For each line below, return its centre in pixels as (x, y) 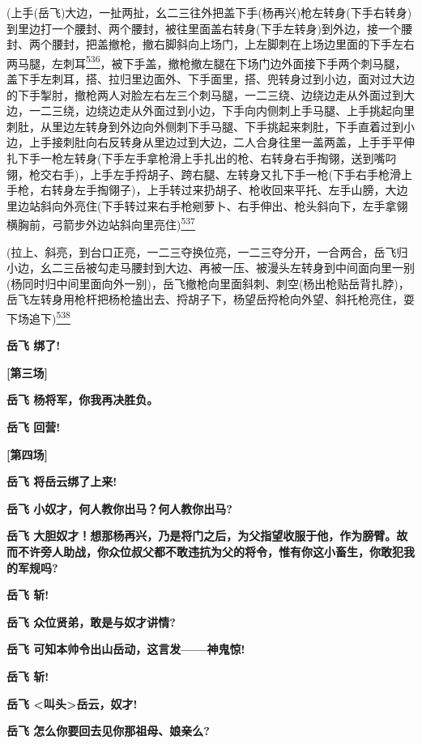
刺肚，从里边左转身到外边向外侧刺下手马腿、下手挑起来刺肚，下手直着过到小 (211, 126)
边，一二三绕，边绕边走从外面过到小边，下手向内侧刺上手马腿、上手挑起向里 (211, 111)
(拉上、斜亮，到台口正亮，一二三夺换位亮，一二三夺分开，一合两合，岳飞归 (207, 251)
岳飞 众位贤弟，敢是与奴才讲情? (91, 621)
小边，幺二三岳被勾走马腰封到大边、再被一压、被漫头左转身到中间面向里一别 (211, 268)
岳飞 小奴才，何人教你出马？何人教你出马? (119, 508)
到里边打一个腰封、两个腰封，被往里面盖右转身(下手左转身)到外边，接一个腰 (209, 28)
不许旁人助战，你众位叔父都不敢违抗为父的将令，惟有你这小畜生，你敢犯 (210, 551)
